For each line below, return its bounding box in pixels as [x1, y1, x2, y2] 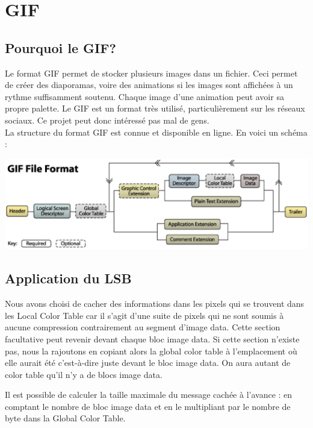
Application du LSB [5, 269, 132, 288]
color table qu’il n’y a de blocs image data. [5, 368, 163, 380]
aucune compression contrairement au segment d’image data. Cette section [5, 321, 280, 333]
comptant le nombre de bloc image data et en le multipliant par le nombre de [5, 400, 291, 412]
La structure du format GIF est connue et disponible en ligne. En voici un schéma [5, 125, 308, 138]
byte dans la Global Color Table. [5, 412, 126, 424]
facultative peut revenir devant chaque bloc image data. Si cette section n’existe [5, 332, 300, 345]
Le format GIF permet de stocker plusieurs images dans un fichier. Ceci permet [5, 66, 298, 79]
